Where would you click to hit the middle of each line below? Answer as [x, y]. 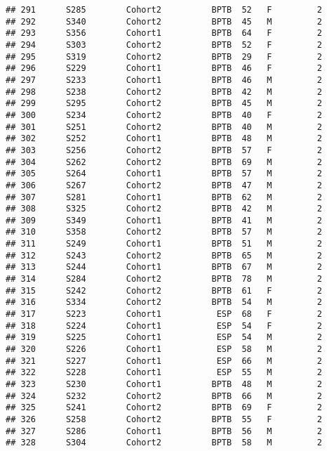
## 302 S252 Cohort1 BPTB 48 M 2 [164, 139]
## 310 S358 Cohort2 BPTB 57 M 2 [164, 232]
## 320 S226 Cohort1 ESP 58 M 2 [164, 349]
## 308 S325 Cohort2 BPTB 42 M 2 [164, 209]
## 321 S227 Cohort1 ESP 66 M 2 [164, 361]
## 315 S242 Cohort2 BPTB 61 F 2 [164, 290]
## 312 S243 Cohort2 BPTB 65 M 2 [164, 255]
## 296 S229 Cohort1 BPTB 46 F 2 [164, 68]
